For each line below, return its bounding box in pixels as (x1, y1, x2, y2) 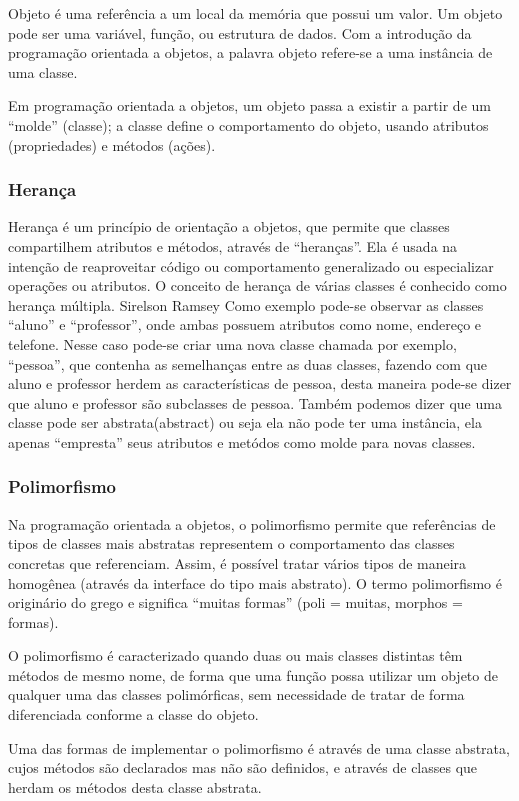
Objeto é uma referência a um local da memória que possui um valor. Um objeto (8, 3, 503, 23)
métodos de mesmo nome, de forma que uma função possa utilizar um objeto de (8, 664, 498, 685)
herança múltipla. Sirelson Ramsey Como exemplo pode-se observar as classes (8, 294, 484, 315)
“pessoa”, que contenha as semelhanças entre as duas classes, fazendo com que (8, 353, 488, 374)
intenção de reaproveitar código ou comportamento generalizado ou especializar (8, 255, 494, 276)
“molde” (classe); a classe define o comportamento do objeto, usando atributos (8, 114, 489, 135)
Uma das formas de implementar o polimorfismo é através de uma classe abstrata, (8, 737, 510, 758)
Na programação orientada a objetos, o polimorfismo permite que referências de (8, 513, 496, 534)
